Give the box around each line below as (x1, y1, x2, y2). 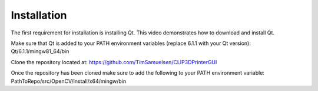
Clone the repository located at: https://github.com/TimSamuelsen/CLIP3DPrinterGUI (11, 58, 217, 65)
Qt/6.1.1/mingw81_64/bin (11, 48, 69, 55)
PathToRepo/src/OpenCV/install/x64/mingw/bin (11, 78, 127, 85)
